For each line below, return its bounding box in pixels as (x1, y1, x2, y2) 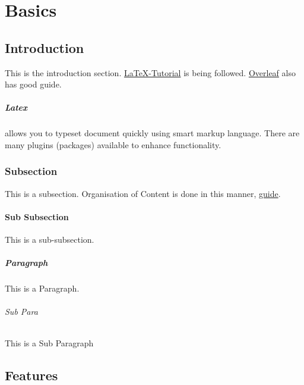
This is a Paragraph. (5, 282, 80, 295)
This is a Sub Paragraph (5, 336, 94, 349)
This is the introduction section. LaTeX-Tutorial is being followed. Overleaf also (5, 66, 296, 79)
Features (5, 365, 58, 384)
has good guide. (5, 78, 62, 90)
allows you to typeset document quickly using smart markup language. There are (5, 127, 300, 139)
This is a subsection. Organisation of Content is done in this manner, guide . (5, 187, 281, 199)
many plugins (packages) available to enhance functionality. (5, 138, 221, 151)
